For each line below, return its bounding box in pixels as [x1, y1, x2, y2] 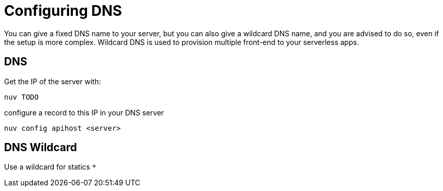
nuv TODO [4, 92, 39, 101]
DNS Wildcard [4, 141, 77, 154]
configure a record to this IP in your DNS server [4, 108, 164, 117]
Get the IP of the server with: [4, 77, 101, 86]
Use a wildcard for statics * [4, 162, 97, 172]
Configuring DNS [4, 2, 122, 19]
